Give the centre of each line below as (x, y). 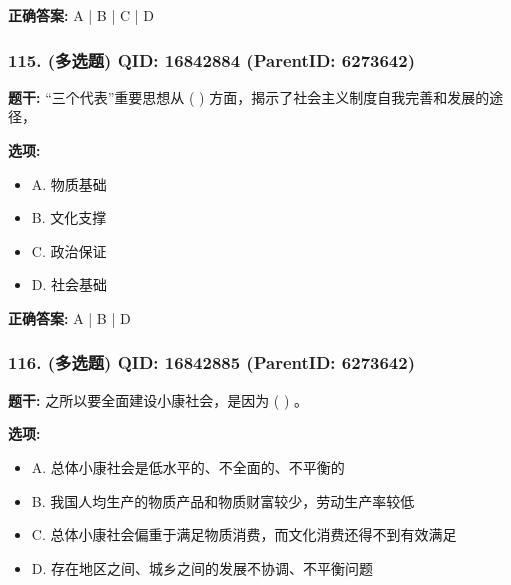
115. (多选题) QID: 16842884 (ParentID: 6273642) (211, 59)
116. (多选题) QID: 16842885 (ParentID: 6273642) (211, 362)
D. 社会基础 (69, 284)
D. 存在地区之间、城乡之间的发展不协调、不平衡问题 (202, 567)
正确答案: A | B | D (69, 317)
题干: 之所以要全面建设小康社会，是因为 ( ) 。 (158, 399)
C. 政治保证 (69, 250)
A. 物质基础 (69, 183)
